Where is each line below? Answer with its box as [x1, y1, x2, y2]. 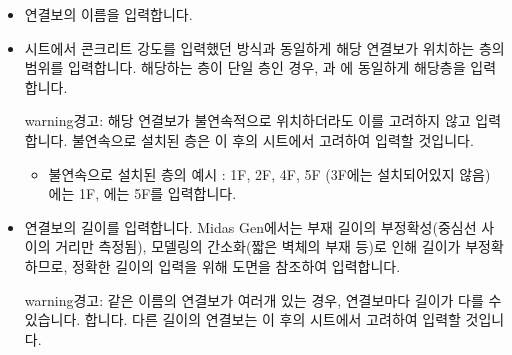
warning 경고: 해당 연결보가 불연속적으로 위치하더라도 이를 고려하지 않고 [24, 110, 471, 131]
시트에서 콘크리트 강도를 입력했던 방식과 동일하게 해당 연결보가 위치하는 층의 [24, 37, 505, 58]
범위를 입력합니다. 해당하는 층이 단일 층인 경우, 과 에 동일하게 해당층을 [24, 57, 466, 78]
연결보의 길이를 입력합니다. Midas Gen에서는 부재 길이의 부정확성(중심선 [24, 216, 477, 237]
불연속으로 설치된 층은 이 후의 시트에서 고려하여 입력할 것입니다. [71, 129, 474, 150]
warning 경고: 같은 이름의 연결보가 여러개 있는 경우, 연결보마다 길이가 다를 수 [24, 289, 502, 310]
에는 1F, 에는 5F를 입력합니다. [48, 183, 237, 204]
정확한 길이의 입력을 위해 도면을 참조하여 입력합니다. [71, 255, 401, 276]
